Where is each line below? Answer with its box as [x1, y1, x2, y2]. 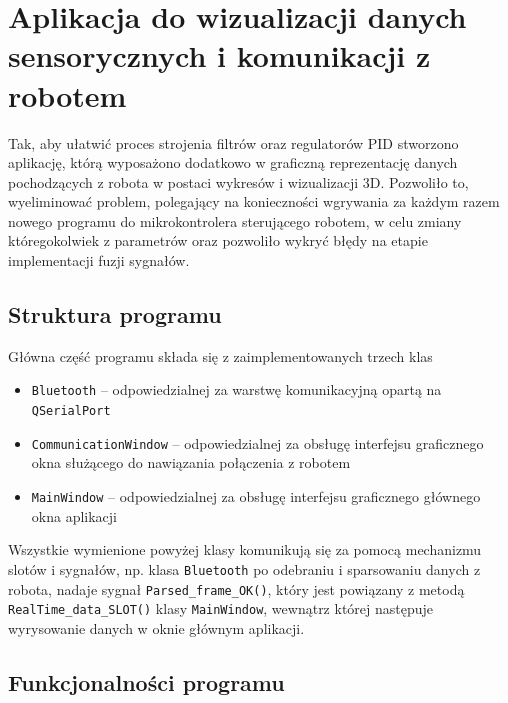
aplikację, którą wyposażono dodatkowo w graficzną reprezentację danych [8, 152, 458, 173]
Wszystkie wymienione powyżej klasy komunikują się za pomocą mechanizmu [8, 539, 482, 560]
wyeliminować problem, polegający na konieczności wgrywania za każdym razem [8, 191, 500, 212]
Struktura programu [8, 299, 222, 330]
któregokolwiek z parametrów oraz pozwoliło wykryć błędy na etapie [8, 230, 428, 251]
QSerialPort [31, 404, 111, 419]
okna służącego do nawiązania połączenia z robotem [31, 452, 351, 473]
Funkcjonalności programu [8, 666, 285, 697]
